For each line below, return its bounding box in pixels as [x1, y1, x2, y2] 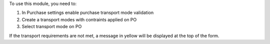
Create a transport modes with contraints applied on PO [21, 16, 137, 22]
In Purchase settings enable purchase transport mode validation [21, 10, 154, 16]
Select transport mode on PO [21, 24, 82, 30]
